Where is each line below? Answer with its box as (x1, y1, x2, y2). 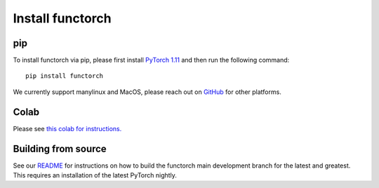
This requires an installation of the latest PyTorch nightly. (13, 171, 177, 180)
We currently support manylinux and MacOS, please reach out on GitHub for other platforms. (13, 88, 282, 96)
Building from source (13, 142, 107, 154)
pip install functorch (25, 72, 104, 80)
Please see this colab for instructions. (13, 124, 122, 133)
